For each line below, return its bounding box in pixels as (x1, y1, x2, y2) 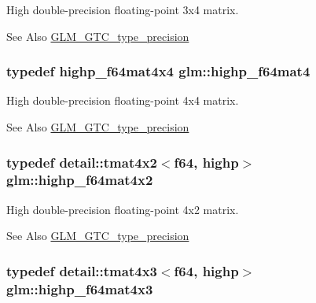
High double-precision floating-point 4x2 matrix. (6, 201, 239, 217)
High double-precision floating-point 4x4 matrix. (6, 92, 239, 109)
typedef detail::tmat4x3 (6, 261, 157, 280)
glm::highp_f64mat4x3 (6, 279, 153, 298)
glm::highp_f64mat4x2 (6, 170, 153, 190)
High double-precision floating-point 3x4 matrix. (6, 2, 239, 17)
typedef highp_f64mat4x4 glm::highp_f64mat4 (6, 61, 310, 81)
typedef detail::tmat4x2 (6, 152, 157, 172)
